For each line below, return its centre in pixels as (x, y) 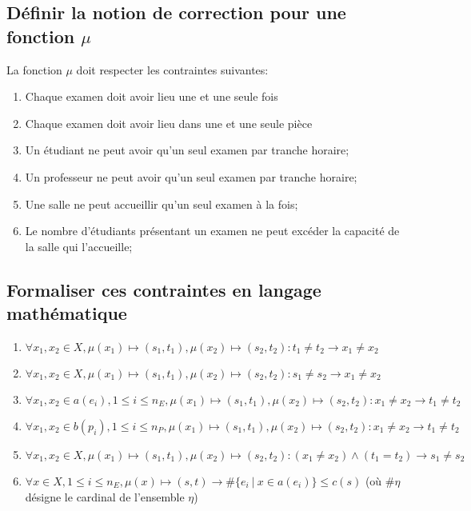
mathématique (67, 313)
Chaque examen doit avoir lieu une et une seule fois (152, 96)
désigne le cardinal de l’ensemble (105, 496)
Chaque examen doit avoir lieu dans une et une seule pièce (169, 123)
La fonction (34, 69)
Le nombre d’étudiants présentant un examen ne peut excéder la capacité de (212, 231)
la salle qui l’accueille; (79, 246)
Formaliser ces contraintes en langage (164, 289)
